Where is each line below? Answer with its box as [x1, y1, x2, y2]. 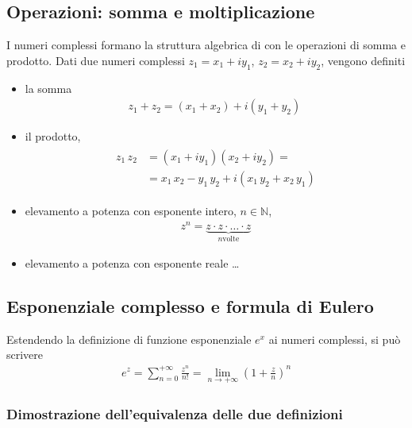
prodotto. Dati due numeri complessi [6, 52, 185, 68]
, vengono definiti [321, 52, 406, 68]
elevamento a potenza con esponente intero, [25, 202, 237, 218]
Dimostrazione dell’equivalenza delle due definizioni [6, 403, 343, 423]
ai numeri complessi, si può [268, 330, 401, 347]
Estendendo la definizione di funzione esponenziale [6, 330, 252, 347]
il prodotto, [25, 128, 81, 145]
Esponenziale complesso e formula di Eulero [6, 294, 374, 318]
